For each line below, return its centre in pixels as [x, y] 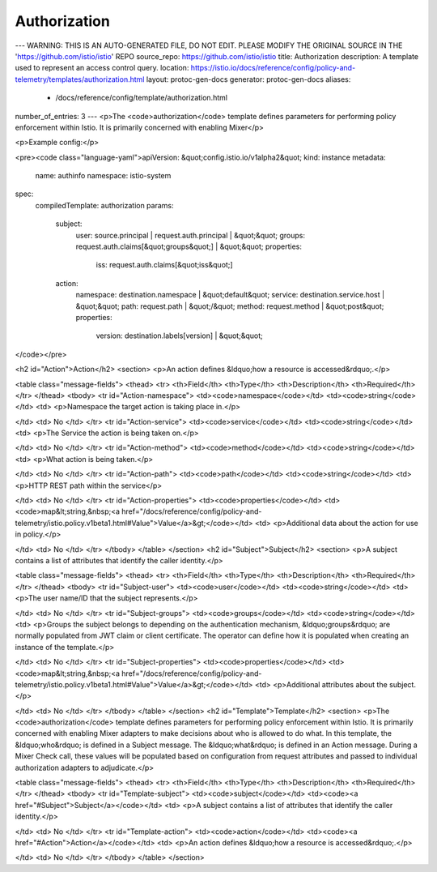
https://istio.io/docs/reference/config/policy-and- [273, 68]
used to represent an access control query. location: [102, 68]
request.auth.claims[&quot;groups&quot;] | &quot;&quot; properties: [189, 246]
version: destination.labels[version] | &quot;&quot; [179, 336]
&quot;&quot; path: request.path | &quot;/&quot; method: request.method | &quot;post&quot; [230, 306]
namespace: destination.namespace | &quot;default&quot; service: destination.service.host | [230, 295]
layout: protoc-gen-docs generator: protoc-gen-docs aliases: [248, 79]
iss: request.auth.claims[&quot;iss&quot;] [165, 265]
